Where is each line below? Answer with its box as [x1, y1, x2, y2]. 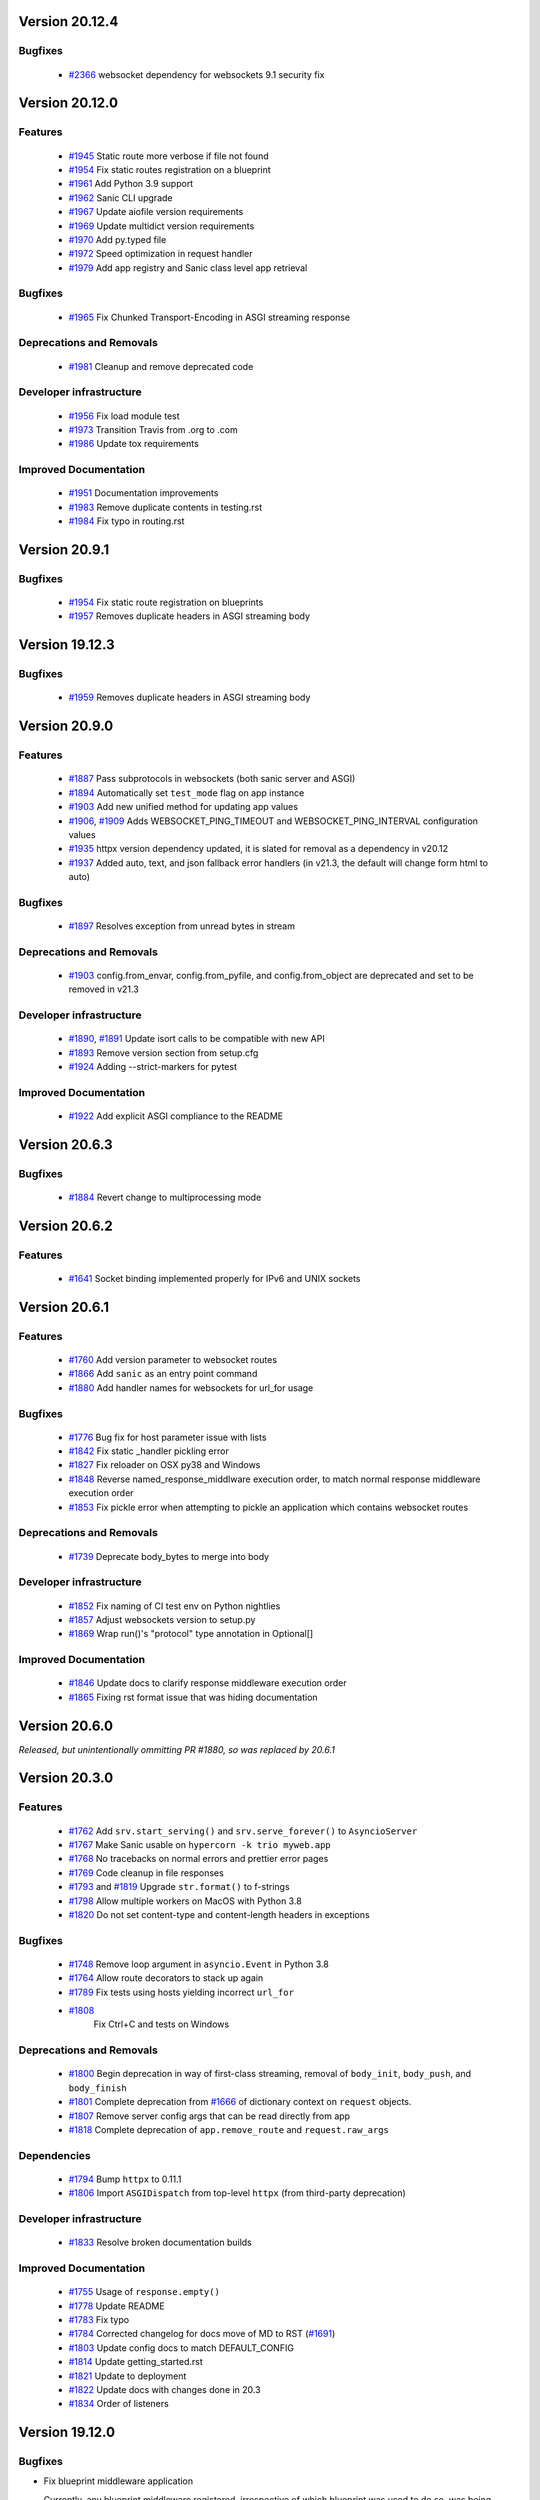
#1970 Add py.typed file [68, 233, 167, 245]
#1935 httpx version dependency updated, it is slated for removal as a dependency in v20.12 [68, 843, 449, 855]
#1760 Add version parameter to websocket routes [68, 1353, 278, 1365]
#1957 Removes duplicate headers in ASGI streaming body [68, 610, 310, 622]
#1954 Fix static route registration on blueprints [68, 596, 264, 609]
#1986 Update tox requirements [68, 438, 199, 450]
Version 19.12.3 [18, 636, 115, 654]
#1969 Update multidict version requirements [68, 220, 255, 232]
